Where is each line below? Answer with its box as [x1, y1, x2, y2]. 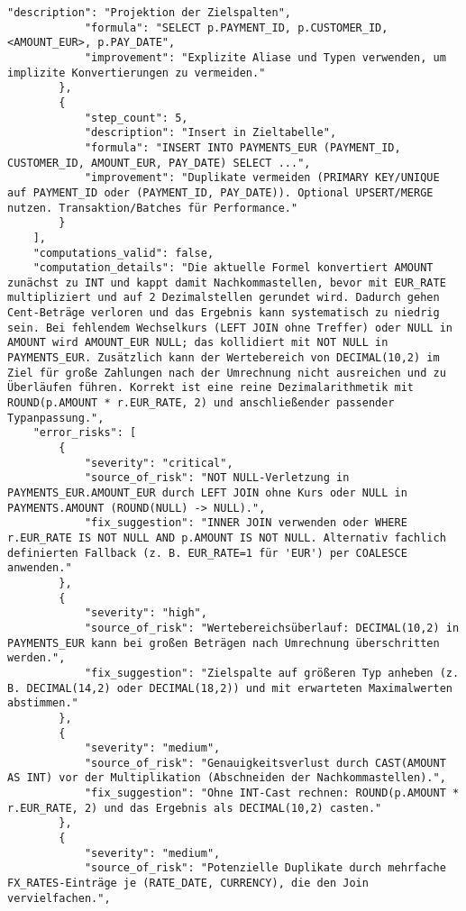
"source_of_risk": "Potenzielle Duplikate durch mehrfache [84, 861, 446, 875]
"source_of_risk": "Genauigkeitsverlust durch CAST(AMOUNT [84, 756, 446, 770]
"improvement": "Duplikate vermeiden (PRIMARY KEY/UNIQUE [84, 171, 440, 185]
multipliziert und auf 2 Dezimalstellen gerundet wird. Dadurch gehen [7, 291, 440, 305]
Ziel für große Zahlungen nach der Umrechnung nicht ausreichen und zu [7, 366, 446, 379]
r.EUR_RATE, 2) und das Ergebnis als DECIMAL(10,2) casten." [7, 801, 382, 815]
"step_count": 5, [84, 111, 188, 124]
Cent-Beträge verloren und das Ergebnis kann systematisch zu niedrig [7, 306, 440, 320]
